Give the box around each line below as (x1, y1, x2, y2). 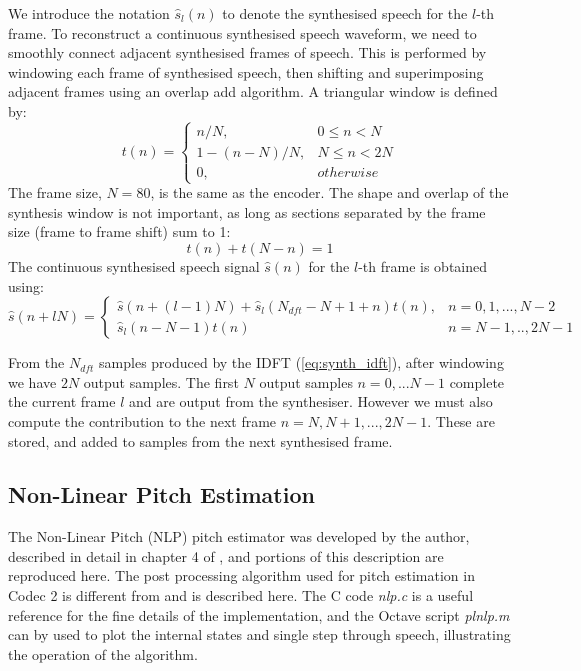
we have (8, 371, 57, 392)
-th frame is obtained (358, 255, 488, 276)
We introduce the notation (8, 3, 170, 23)
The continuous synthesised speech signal (8, 255, 260, 276)
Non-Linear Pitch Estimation (8, 479, 315, 510)
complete (449, 371, 505, 392)
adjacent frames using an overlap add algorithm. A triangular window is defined (8, 81, 498, 102)
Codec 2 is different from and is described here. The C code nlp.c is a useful (8, 585, 474, 606)
